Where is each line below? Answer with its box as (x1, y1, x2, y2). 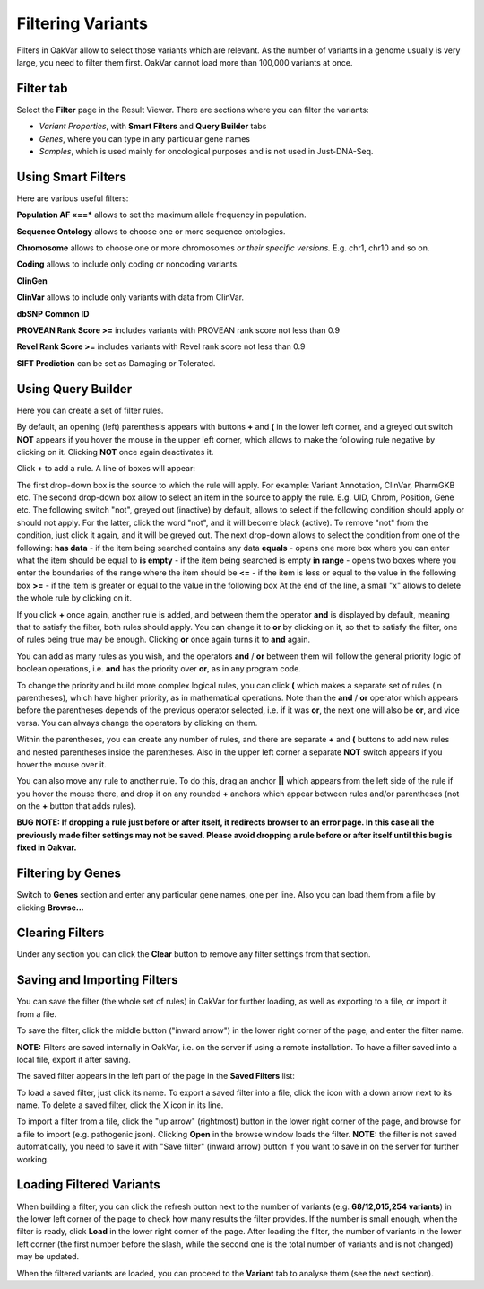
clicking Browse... (16, 902, 84, 913)
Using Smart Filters (16, 169, 127, 184)
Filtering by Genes (16, 866, 121, 881)
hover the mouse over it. (16, 758, 107, 769)
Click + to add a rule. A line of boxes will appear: (16, 463, 196, 474)
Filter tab (16, 81, 68, 96)
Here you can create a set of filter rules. (16, 405, 164, 416)
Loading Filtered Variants (16, 1177, 160, 1193)
